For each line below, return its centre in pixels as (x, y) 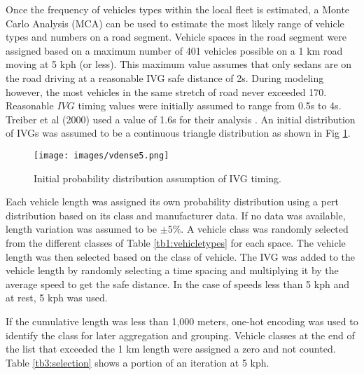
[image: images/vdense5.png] (101, 155)
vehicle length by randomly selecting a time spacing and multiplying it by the (172, 270)
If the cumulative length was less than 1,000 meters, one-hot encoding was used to (182, 321)
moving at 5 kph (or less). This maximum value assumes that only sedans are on (179, 64)
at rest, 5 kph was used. (57, 298)
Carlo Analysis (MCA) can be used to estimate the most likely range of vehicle (175, 23)
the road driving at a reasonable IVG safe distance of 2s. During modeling (165, 77)
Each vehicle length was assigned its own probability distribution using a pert (173, 202)
